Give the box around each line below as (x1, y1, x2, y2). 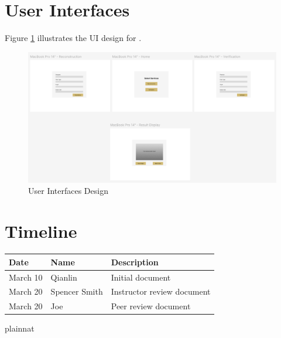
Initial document (111, 271, 171, 283)
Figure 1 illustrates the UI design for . (5, 32, 142, 44)
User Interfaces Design (28, 185, 108, 197)
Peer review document (111, 300, 191, 312)
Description (111, 255, 159, 268)
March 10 (9, 271, 43, 283)
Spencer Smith (50, 285, 103, 298)
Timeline (5, 219, 77, 243)
